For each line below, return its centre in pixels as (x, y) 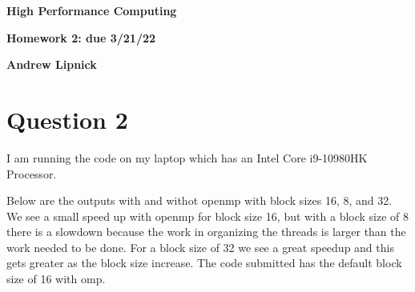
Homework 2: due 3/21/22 (81, 37)
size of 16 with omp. (56, 279)
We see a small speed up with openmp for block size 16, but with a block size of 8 (208, 216)
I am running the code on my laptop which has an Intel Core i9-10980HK (187, 157)
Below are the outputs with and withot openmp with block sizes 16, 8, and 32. (199, 200)
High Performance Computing (92, 10)
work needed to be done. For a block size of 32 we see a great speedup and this (200, 247)
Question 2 (67, 119)
